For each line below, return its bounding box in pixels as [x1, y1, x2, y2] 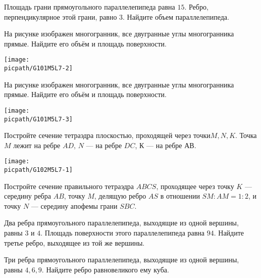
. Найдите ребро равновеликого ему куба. [41, 264, 169, 274]
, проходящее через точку [156, 180, 234, 191]
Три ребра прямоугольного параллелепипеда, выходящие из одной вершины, [4, 254, 239, 265]
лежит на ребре [13, 140, 61, 150]
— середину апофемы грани [31, 200, 118, 211]
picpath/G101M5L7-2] [4, 65, 73, 72]
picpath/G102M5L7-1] [4, 166, 73, 174]
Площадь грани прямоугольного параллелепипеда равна [4, 2, 175, 12]
